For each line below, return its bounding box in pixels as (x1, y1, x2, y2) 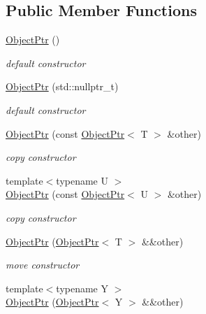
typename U (56, 173, 108, 187)
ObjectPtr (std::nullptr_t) (6, 79, 119, 94)
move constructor (6, 257, 80, 272)
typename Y (56, 280, 108, 295)
